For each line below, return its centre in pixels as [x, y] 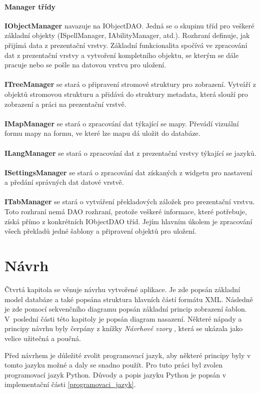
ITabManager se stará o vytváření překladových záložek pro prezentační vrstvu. [130, 201]
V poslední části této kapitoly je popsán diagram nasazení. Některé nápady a [123, 318]
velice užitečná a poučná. [43, 338]
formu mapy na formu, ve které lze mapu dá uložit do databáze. [102, 133]
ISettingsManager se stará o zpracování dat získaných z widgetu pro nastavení [128, 172]
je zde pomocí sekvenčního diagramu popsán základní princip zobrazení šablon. [126, 309]
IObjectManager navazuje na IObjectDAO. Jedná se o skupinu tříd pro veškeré [129, 25]
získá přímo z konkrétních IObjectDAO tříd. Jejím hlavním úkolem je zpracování [128, 221]
